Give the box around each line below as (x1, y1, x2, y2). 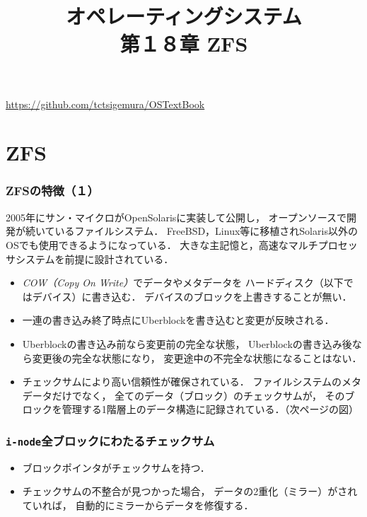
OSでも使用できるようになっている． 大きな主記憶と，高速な (6, 237, 289, 252)
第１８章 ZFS (120, 29, 248, 58)
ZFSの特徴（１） (6, 182, 99, 199)
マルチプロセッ (288, 237, 358, 252)
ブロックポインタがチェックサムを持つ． (22, 460, 210, 475)
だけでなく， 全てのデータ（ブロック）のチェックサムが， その (52, 388, 345, 402)
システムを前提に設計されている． (15, 251, 174, 266)
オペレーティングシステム (66, 1, 302, 30)
